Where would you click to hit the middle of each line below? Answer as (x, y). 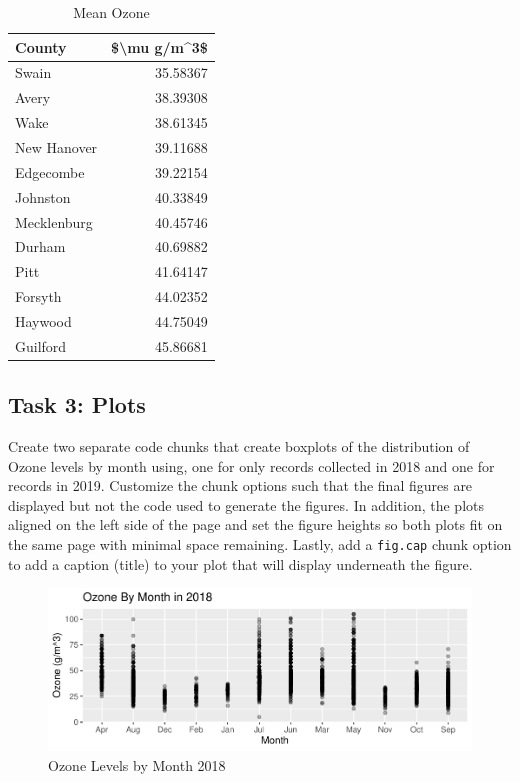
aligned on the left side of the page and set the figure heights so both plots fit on (255, 524)
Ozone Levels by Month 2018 (137, 764)
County (41, 46)
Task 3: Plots (77, 404)
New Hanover (56, 146)
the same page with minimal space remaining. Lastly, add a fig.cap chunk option (260, 543)
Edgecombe (50, 171)
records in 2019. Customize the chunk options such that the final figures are (240, 485)
